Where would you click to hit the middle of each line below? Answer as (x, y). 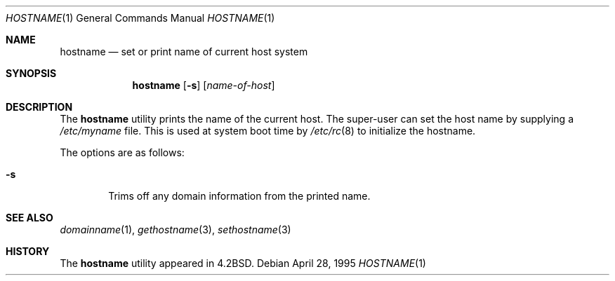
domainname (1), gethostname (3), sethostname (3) (176, 229)
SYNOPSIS (31, 73)
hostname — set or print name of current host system (184, 52)
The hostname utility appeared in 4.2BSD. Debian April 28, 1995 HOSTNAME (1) (243, 263)
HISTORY (28, 251)
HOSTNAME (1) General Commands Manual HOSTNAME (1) (140, 18)
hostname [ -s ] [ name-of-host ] (204, 85)
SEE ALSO (29, 218)
